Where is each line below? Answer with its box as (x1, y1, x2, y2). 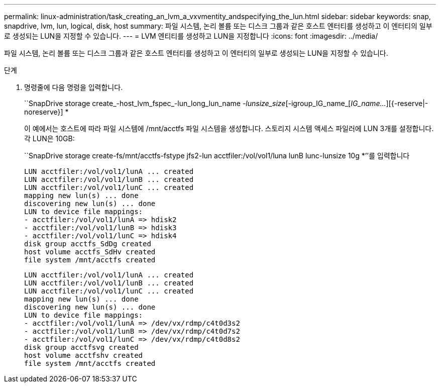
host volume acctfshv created (24, 351, 143, 359)
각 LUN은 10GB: (24, 134, 75, 143)
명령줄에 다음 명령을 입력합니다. (24, 83, 123, 91)
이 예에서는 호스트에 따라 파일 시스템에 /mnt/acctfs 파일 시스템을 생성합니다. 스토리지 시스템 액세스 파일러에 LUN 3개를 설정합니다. (24, 124, 434, 133)
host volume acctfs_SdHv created (24, 248, 156, 256)
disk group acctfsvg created (24, 343, 139, 351)
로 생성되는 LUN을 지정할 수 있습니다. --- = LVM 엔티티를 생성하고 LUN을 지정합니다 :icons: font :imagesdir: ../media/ (4, 32, 378, 40)
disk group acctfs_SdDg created (24, 240, 151, 248)
